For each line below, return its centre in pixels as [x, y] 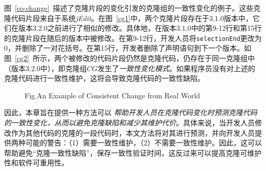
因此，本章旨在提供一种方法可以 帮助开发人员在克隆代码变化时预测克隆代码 [131, 112]
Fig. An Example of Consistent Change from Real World [113, 95]
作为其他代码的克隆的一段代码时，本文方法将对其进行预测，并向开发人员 [133, 132]
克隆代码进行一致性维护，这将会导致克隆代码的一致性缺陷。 [104, 78]
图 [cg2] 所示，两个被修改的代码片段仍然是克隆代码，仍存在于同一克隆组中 [129, 58]
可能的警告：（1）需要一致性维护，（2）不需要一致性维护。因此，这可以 [143, 143]
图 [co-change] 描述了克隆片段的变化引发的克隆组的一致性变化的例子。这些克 [132, 8]
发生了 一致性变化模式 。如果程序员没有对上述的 [176, 68]
